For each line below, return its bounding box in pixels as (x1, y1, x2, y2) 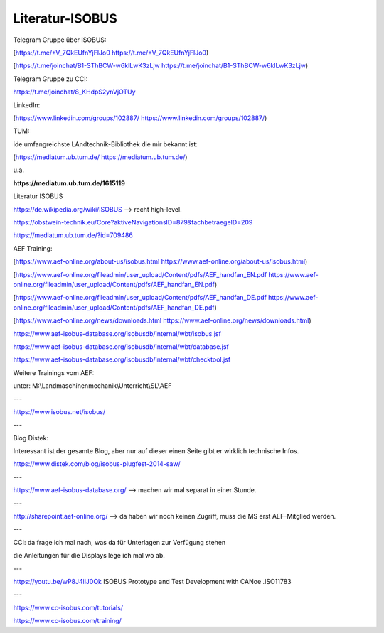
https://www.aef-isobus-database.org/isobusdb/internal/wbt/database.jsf (13, 342, 229, 351)
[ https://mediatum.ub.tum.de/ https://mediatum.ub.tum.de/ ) (13, 153, 188, 161)
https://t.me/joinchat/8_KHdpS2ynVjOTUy (13, 87, 136, 96)
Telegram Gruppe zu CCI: (13, 75, 88, 83)
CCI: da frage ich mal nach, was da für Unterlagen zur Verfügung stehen (13, 538, 226, 546)
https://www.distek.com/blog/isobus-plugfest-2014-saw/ (13, 460, 181, 468)
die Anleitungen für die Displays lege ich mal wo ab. (13, 551, 165, 560)
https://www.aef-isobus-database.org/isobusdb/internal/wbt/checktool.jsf (13, 355, 231, 364)
